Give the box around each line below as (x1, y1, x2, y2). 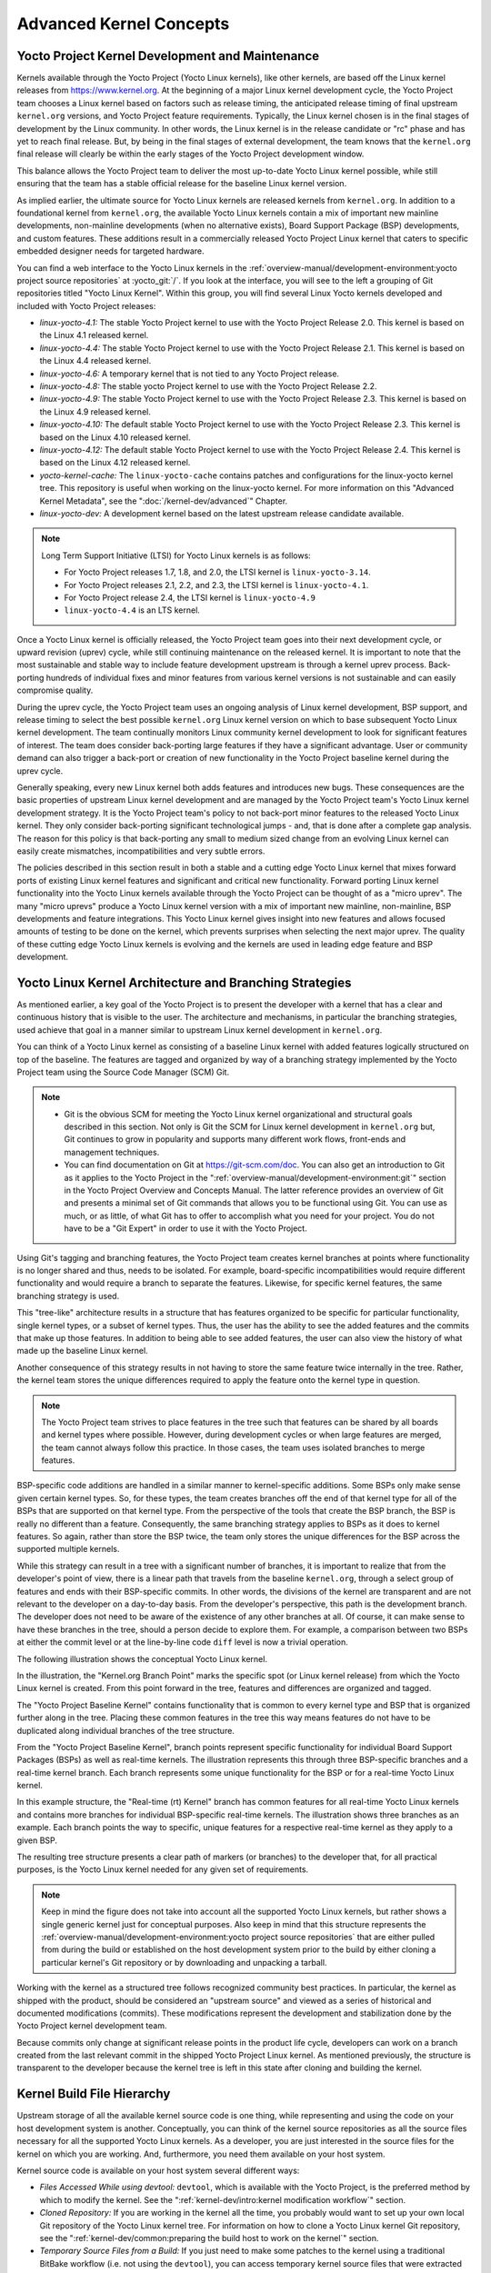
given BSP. (16, 1835, 58, 1846)
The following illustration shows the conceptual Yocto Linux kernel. (16, 1653, 268, 1664)
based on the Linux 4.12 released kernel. (39, 457, 191, 468)
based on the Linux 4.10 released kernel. (39, 432, 191, 443)
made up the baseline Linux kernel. (16, 1346, 149, 1357)
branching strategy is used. (16, 1290, 120, 1301)
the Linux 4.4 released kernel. (39, 355, 152, 366)
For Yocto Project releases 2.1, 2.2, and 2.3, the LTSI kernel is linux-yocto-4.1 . (64, 579, 369, 590)
